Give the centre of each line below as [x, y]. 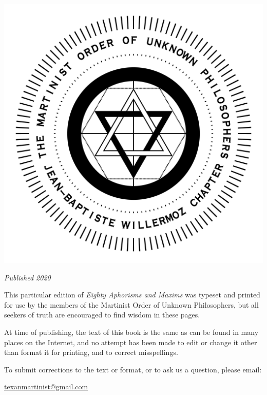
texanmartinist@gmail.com [46, 387]
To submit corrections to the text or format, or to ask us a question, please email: [133, 369]
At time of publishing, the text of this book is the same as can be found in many [131, 332]
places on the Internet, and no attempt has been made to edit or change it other [131, 342]
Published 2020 [27, 277]
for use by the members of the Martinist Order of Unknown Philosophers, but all [131, 304]
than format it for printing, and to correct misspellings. [91, 352]
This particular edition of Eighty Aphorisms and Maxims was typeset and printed [132, 295]
